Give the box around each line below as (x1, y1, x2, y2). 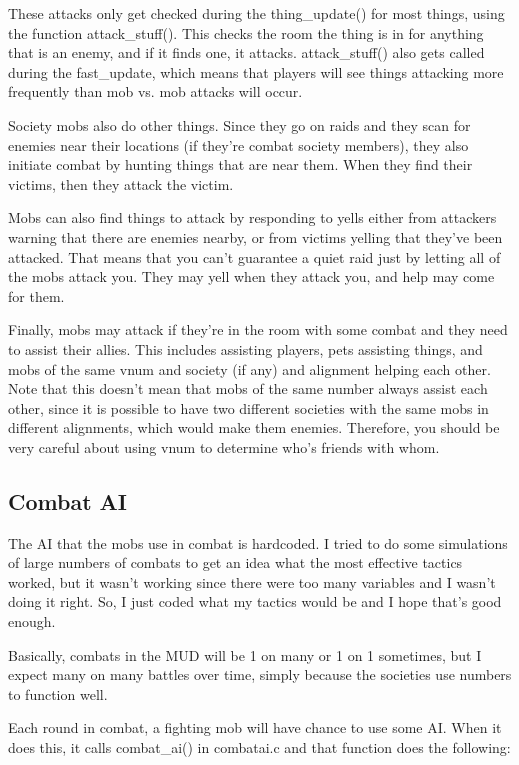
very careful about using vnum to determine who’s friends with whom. (8, 436, 440, 457)
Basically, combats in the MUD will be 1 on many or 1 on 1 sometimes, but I (8, 644, 482, 665)
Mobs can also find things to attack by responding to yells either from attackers (8, 207, 497, 228)
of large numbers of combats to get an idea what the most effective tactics (8, 552, 463, 573)
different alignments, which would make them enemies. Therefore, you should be (8, 417, 500, 438)
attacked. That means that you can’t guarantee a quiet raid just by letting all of (8, 246, 501, 267)
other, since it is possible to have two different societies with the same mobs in (8, 397, 489, 418)
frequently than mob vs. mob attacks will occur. (8, 81, 303, 102)
